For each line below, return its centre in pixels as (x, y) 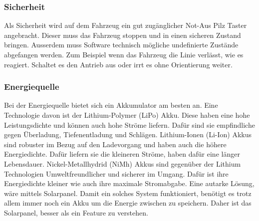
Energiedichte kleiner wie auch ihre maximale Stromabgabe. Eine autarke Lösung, (129, 183)
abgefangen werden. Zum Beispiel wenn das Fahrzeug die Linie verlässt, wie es (124, 54)
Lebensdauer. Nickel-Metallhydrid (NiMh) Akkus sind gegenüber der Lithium (123, 163)
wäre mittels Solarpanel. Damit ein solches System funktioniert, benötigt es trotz (128, 193)
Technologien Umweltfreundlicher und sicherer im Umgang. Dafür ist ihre (116, 173)
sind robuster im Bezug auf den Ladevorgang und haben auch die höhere (115, 144)
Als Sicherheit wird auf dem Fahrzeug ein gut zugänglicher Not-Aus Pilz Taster (126, 25)
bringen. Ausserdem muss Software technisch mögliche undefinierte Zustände (121, 45)
